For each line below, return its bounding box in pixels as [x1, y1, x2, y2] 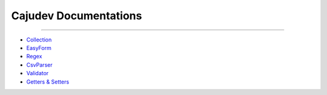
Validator [26, 70, 49, 77]
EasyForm [26, 44, 51, 51]
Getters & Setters [26, 78, 70, 85]
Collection [26, 36, 52, 43]
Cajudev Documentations [11, 9, 142, 22]
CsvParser [26, 61, 53, 69]
